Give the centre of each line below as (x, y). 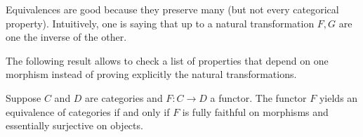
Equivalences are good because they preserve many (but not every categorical (172, 9)
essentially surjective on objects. (74, 125)
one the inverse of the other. (66, 37)
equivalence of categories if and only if (88, 111)
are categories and (124, 97)
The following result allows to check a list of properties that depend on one (167, 60)
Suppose (24, 97)
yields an (338, 97)
